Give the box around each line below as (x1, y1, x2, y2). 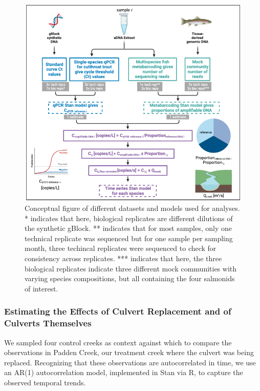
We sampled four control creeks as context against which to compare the (4, 337, 232, 347)
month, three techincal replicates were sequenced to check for (25, 243, 216, 253)
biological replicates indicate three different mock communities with (25, 263, 237, 273)
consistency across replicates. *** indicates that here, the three (25, 253, 222, 264)
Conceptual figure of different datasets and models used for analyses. (25, 203, 240, 213)
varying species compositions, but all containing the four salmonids (25, 273, 235, 284)
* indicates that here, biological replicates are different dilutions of (25, 212, 233, 223)
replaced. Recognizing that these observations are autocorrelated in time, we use (4, 357, 256, 367)
